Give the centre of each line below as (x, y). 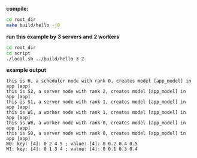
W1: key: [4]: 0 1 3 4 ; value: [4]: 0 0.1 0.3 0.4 (72, 149)
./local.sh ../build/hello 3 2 (45, 59)
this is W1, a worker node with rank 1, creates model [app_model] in (96, 113)
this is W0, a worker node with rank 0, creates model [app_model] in (96, 123)
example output (26, 70)
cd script (19, 53)
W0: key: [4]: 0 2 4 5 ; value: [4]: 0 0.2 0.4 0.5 (72, 144)
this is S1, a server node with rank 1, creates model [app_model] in (96, 102)
